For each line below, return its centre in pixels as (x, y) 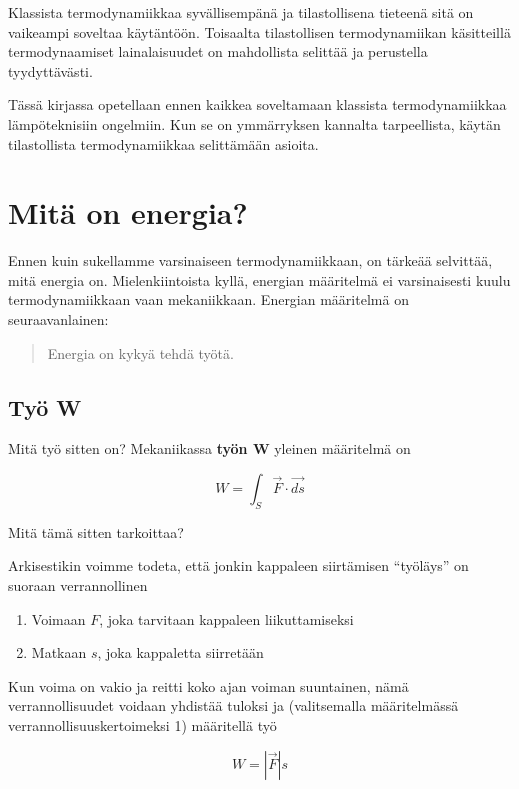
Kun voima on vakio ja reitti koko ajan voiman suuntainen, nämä (208, 685)
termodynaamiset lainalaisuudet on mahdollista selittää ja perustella (218, 51)
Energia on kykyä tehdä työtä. (140, 352)
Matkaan (59, 652)
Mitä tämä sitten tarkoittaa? (96, 531)
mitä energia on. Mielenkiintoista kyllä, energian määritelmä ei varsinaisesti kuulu (259, 279)
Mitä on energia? (128, 212)
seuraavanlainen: (58, 319)
